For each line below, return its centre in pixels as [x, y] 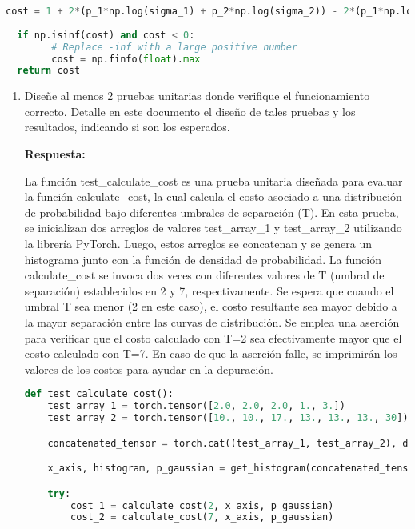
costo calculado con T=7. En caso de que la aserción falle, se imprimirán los [211, 353]
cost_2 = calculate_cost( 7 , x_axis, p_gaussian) [202, 517]
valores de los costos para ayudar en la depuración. [149, 369]
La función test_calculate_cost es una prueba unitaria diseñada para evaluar [213, 180]
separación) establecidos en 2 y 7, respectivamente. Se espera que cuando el [209, 290]
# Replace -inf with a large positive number [175, 47]
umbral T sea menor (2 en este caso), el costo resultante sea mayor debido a [211, 306]
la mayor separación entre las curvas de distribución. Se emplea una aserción [212, 321]
